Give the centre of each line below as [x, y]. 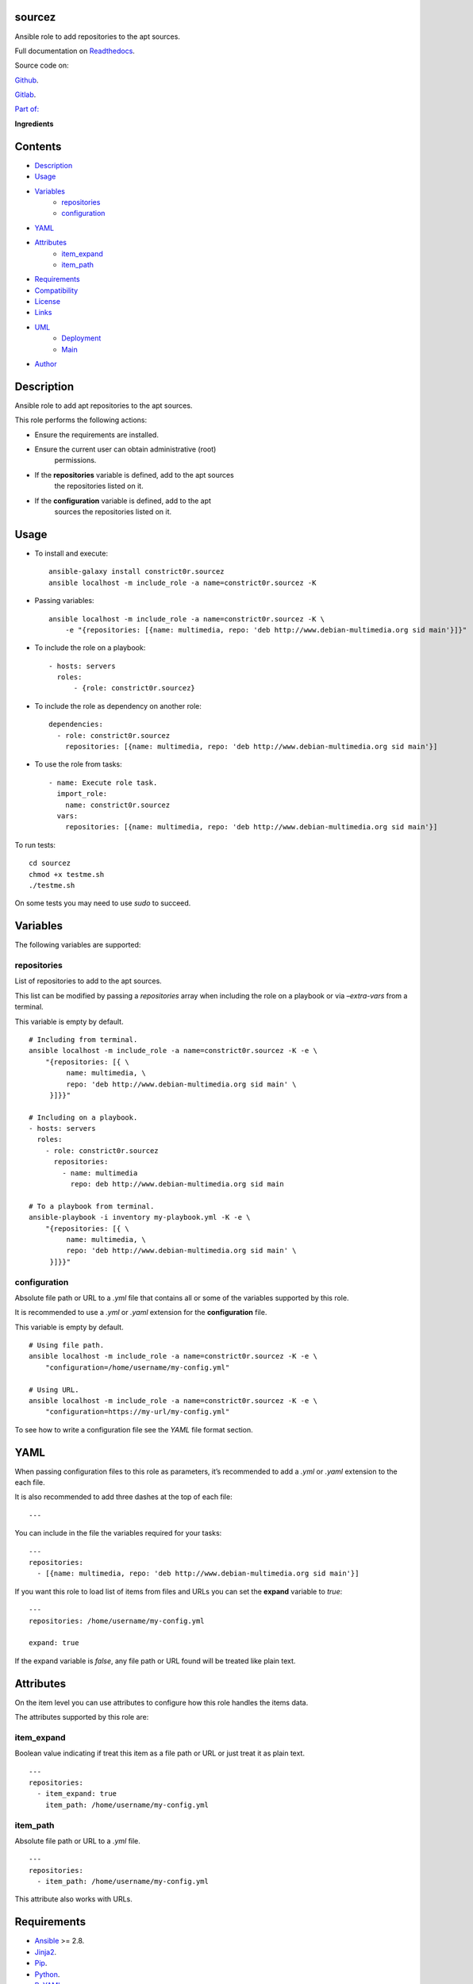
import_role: [82, 794]
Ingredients [34, 124]
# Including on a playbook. [83, 1117]
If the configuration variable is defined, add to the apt [123, 501]
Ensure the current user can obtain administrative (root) [125, 449]
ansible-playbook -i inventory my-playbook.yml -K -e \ [140, 1217]
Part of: [27, 109]
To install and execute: [71, 553]
